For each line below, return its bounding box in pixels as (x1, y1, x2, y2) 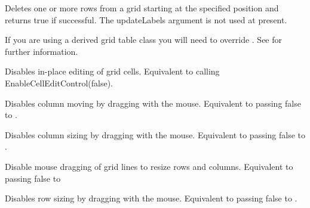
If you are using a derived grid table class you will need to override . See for (5, 33, 283, 46)
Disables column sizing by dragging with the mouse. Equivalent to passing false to (5, 128, 306, 141)
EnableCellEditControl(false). (5, 76, 113, 89)
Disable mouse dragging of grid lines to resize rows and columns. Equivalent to (5, 160, 293, 172)
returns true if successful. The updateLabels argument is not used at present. (5, 13, 287, 26)
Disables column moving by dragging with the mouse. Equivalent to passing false (5, 97, 301, 109)
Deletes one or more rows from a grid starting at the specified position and (5, 2, 279, 14)
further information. (5, 45, 78, 57)
